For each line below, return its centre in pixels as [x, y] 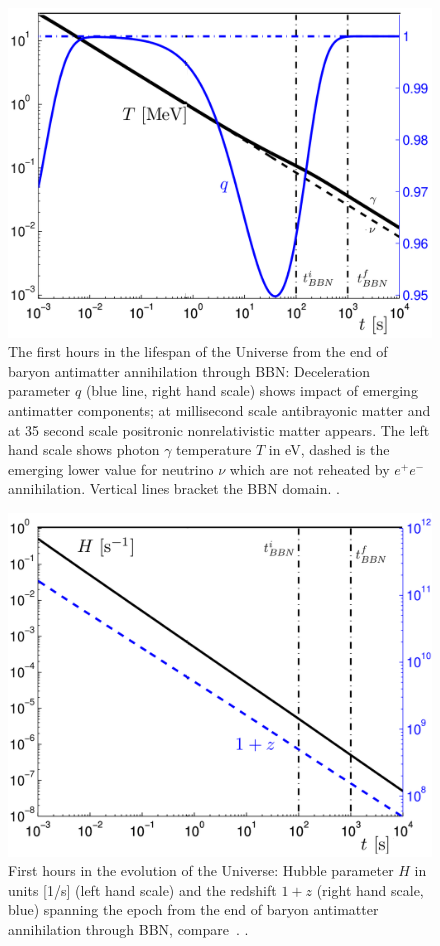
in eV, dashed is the [329, 449]
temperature [214, 449]
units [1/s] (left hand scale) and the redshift [142, 889]
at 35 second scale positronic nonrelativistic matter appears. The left [219, 429]
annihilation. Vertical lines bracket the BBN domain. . [174, 488]
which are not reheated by [309, 468]
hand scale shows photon [84, 449]
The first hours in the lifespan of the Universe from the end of [198, 351]
